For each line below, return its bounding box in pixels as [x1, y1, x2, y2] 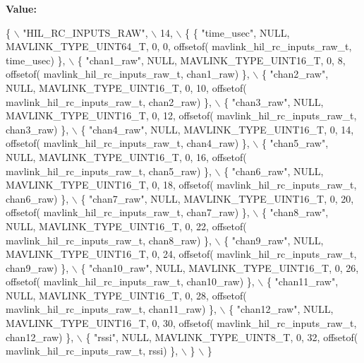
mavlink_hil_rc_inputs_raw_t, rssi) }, [6, 343, 178, 358]
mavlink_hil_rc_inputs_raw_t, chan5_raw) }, [6, 163, 212, 178]
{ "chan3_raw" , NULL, [224, 94, 324, 109]
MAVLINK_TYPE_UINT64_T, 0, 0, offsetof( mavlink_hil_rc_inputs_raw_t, [6, 39, 352, 54]
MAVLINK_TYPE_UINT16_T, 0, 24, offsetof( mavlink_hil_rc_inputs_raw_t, [6, 246, 357, 261]
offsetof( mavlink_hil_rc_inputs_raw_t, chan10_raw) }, [6, 274, 255, 289]
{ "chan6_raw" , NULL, [224, 163, 324, 178]
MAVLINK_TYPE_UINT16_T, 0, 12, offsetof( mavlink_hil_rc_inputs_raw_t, [6, 108, 357, 123]
